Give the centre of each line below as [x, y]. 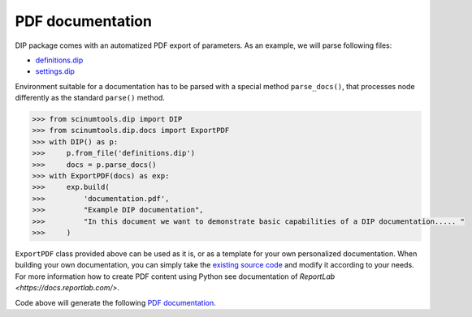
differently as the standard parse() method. [90, 98]
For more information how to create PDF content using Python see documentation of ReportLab [175, 276]
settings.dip [55, 71]
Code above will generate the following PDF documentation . [116, 302]
